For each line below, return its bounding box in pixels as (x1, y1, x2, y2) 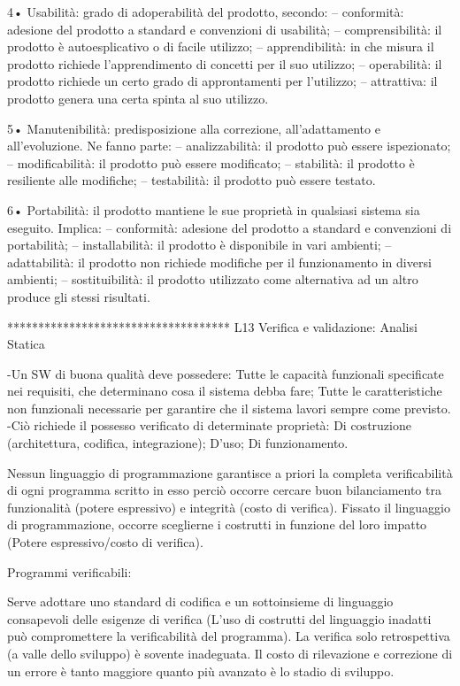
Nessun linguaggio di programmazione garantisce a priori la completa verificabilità (7, 463, 453, 482)
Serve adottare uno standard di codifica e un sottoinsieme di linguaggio (7, 592, 394, 611)
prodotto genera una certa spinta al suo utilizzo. (7, 89, 269, 107)
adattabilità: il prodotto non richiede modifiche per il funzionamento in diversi (7, 252, 432, 271)
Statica (7, 335, 45, 353)
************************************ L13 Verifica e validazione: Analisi (7, 317, 418, 335)
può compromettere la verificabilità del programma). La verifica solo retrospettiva (7, 627, 450, 645)
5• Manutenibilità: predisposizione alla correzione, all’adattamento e (7, 119, 380, 137)
